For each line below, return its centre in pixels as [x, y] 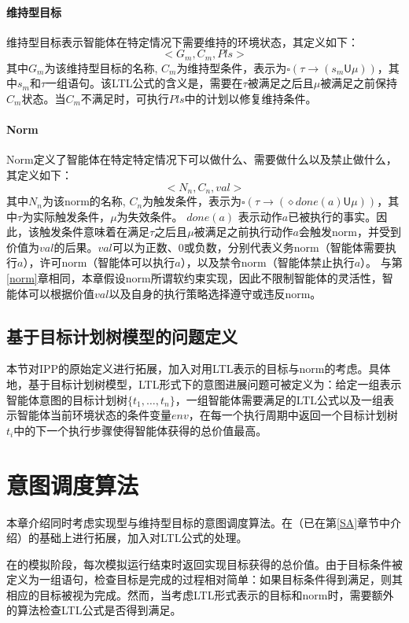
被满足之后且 [280, 83]
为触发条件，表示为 [192, 201]
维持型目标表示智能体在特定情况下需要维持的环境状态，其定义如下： [182, 41]
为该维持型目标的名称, [101, 67]
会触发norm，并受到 [350, 232]
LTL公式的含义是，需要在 [177, 83]
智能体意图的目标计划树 [67, 399]
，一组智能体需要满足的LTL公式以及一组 [279, 399]
